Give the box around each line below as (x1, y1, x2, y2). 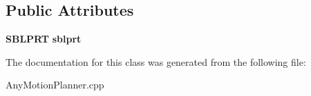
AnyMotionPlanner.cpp (6, 77, 104, 92)
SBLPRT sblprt (6, 32, 82, 46)
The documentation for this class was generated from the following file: (6, 54, 306, 69)
